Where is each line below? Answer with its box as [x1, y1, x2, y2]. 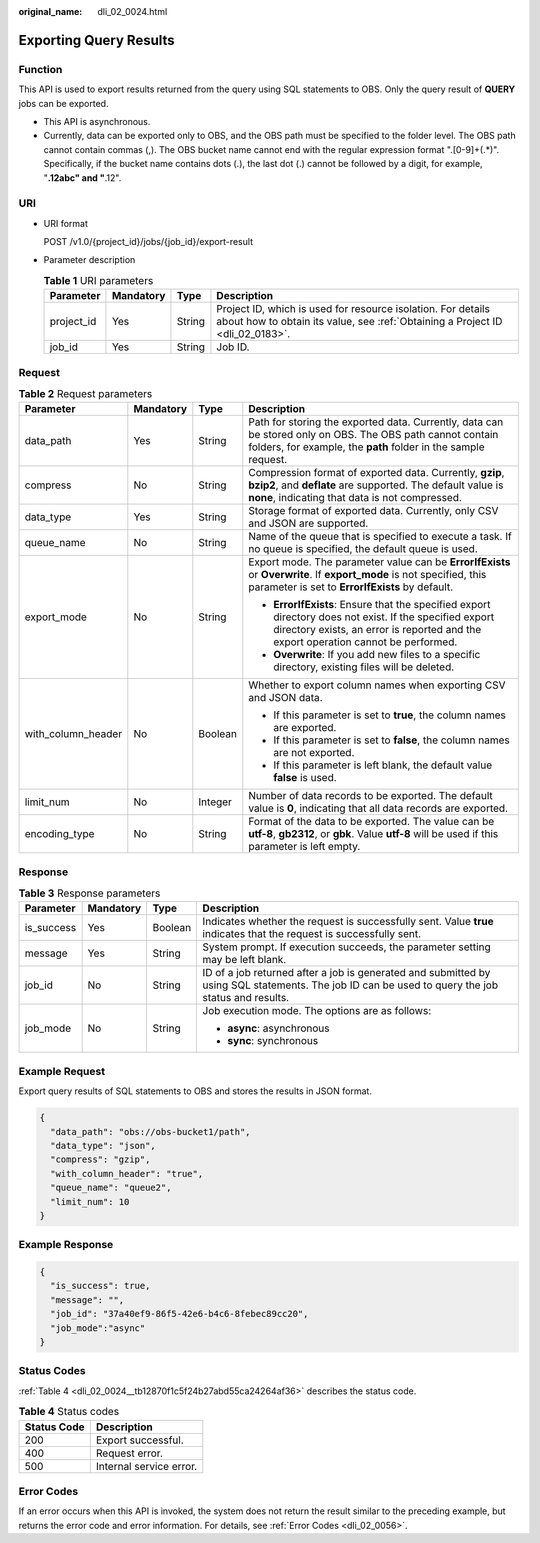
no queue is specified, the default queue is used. [248, 542, 479, 556]
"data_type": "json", [50, 1140, 157, 1151]
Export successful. [95, 1433, 184, 1447]
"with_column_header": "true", [50, 1168, 204, 1179]
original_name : [18, 6, 83, 17]
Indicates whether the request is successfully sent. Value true [202, 915, 494, 929]
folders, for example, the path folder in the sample [248, 440, 485, 454]
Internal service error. [95, 1459, 198, 1473]
